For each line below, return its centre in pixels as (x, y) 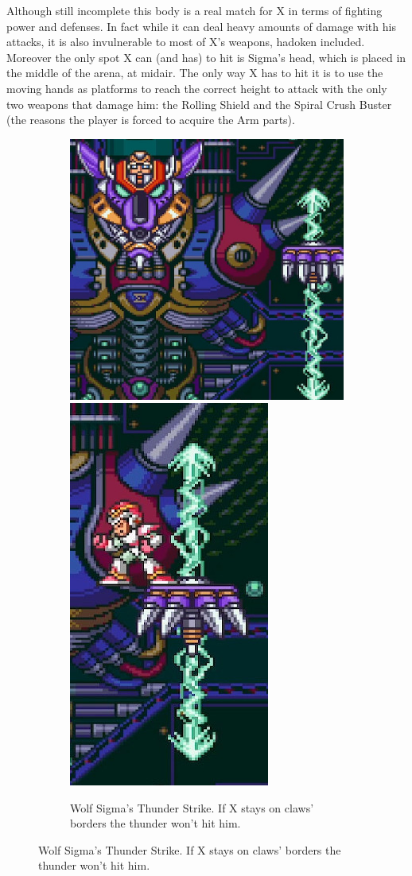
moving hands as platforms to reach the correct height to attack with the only (197, 88)
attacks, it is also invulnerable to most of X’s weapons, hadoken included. (186, 42)
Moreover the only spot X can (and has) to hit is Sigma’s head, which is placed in (206, 57)
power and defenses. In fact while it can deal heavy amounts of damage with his (201, 26)
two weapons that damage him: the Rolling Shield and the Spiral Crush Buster (199, 104)
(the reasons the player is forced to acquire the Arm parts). (151, 120)
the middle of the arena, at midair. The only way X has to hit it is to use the (195, 73)
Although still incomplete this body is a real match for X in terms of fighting (194, 10)
